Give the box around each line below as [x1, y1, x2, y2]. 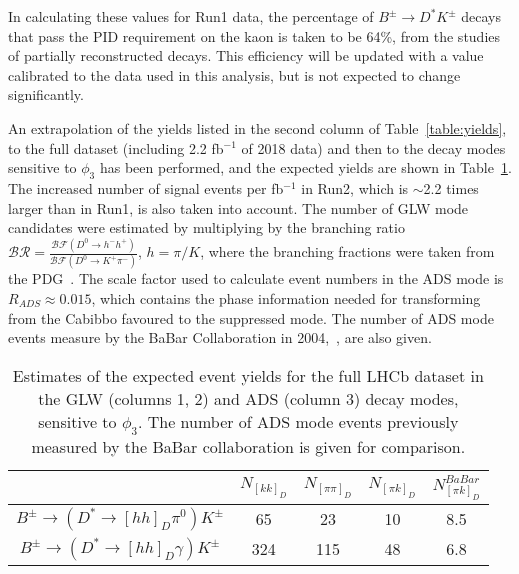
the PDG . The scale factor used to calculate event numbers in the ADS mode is [8, 268, 504, 289]
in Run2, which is [301, 177, 409, 198]
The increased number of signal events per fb [8, 177, 284, 198]
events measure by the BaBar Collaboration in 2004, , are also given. [8, 327, 432, 348]
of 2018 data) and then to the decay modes [241, 137, 506, 158]
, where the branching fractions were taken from [200, 241, 495, 262]
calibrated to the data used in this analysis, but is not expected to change [8, 64, 461, 85]
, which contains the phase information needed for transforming [91, 287, 481, 308]
